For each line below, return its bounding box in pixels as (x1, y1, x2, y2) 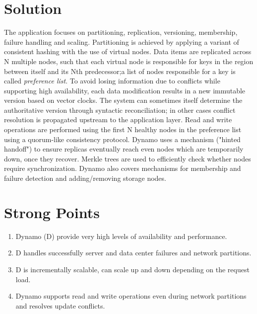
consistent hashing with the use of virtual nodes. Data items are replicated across (4, 46, 252, 57)
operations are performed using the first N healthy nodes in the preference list (4, 124, 242, 135)
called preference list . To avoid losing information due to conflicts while (4, 76, 220, 86)
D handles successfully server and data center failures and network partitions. (15, 247, 252, 258)
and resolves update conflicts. (15, 300, 105, 311)
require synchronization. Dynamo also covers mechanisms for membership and (4, 163, 241, 173)
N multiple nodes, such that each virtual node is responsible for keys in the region (4, 56, 254, 66)
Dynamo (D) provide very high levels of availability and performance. (15, 231, 227, 241)
